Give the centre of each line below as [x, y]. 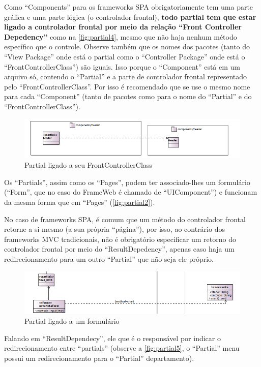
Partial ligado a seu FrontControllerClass [88, 165]
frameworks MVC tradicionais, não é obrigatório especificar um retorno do [120, 239]
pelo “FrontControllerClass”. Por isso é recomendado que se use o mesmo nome [127, 86]
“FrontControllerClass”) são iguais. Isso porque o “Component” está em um [122, 66]
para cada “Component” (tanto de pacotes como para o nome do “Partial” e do [128, 96]
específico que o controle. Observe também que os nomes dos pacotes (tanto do [127, 47]
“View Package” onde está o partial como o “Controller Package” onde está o [125, 56]
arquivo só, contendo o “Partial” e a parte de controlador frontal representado [126, 77]
